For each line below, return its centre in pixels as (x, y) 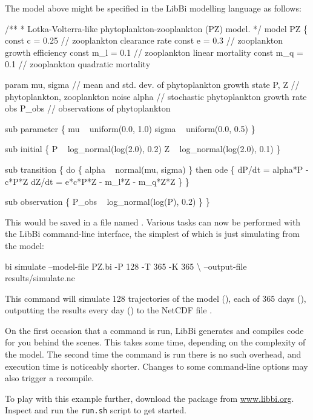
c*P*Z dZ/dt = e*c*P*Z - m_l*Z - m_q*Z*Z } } (97, 181)
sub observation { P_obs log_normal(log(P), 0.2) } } (107, 202)
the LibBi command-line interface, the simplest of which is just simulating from (152, 234)
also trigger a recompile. (50, 378)
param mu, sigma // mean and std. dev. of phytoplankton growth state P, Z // (152, 84)
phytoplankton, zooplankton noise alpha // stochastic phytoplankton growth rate (156, 96)
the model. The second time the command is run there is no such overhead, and (153, 354)
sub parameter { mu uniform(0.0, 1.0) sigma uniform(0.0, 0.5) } (130, 128)
